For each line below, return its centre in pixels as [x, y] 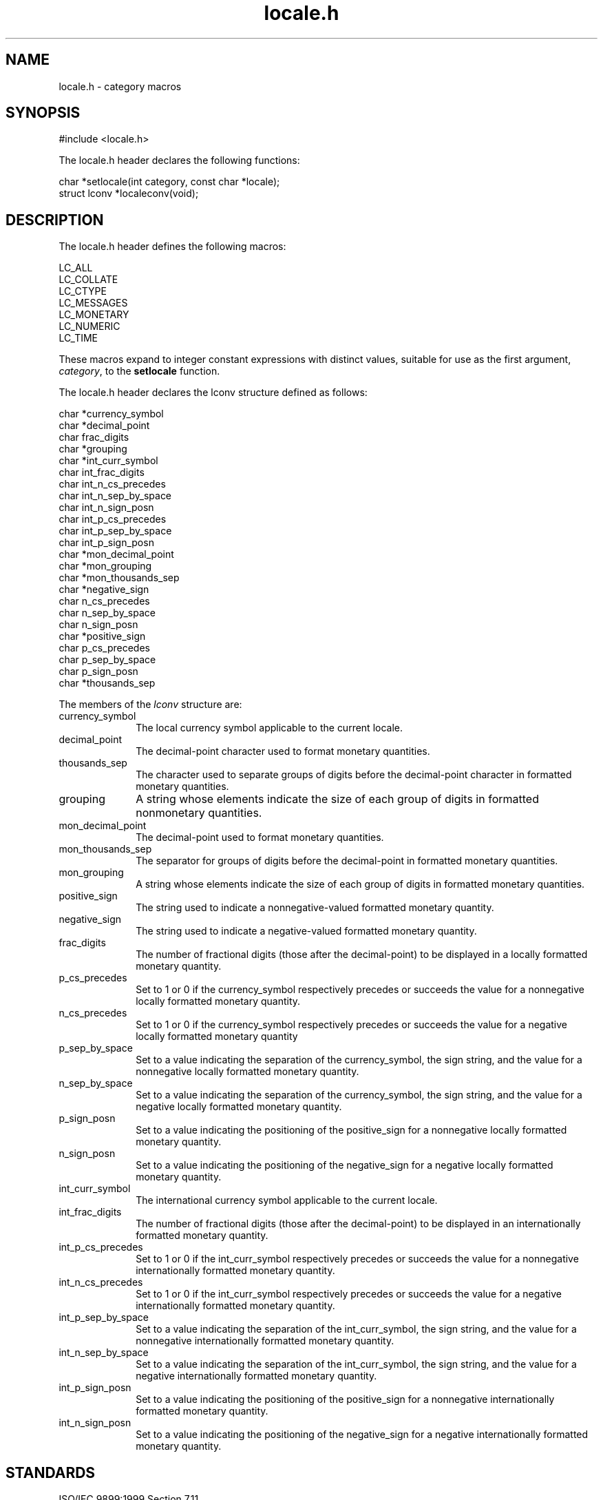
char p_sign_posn [98, 671]
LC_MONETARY [94, 315]
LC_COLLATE [88, 280]
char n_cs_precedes [104, 601]
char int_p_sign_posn [106, 543]
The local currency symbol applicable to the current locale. [269, 728]
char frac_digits [94, 437]
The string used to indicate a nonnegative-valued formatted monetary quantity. [315, 908]
